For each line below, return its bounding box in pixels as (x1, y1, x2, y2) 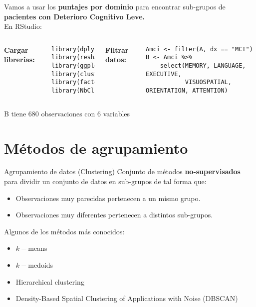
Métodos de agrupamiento (4, 137, 188, 158)
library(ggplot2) (51, 62, 109, 70)
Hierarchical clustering (15, 276, 84, 287)
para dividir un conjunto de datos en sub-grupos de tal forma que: (4, 176, 207, 187)
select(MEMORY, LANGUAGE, (160, 62, 246, 70)
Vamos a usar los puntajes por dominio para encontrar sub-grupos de (4, 1, 226, 11)
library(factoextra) (51, 79, 120, 86)
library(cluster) (51, 70, 109, 78)
